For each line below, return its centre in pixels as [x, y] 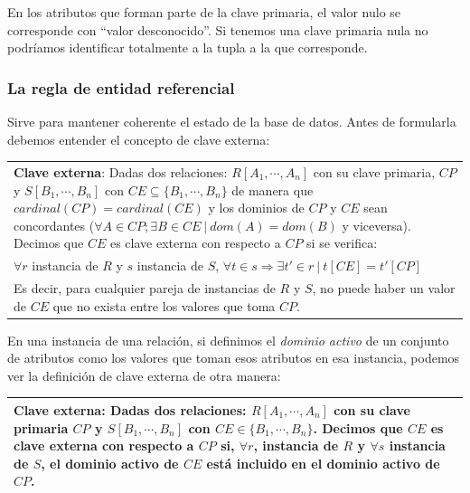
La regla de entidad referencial [121, 87]
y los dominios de [256, 208]
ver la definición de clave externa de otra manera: [144, 375]
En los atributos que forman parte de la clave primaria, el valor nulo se [204, 12]
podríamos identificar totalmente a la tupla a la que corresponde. [188, 47]
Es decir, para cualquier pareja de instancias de [145, 288]
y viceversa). [376, 225]
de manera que [273, 190]
